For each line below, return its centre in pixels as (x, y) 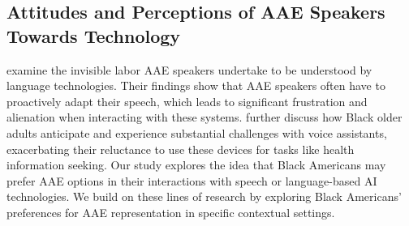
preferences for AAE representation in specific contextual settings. (171, 212)
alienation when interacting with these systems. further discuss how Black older (204, 117)
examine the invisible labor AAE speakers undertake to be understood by (189, 69)
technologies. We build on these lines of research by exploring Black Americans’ (204, 196)
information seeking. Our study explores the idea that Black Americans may (196, 165)
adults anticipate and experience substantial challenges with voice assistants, (197, 132)
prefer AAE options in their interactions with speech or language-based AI (192, 180)
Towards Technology (94, 35)
